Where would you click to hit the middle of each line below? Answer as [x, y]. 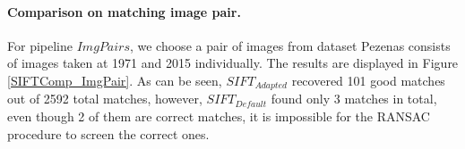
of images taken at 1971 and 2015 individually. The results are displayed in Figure [233, 63]
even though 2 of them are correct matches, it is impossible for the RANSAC [219, 116]
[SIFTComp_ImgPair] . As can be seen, [115, 80]
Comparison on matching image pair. [124, 11]
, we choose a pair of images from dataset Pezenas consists [290, 45]
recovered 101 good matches [368, 80]
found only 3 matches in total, [354, 99]
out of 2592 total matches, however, [105, 99]
